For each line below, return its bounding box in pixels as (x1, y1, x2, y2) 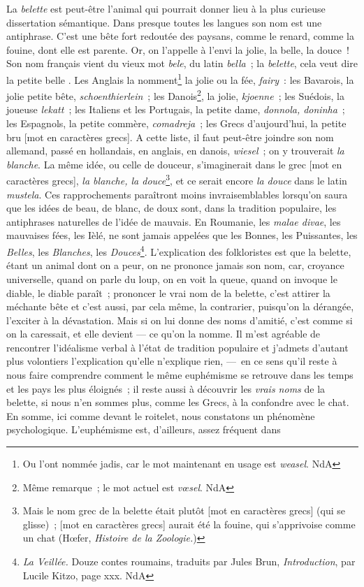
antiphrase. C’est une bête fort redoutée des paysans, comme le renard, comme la (6, 29, 354, 43)
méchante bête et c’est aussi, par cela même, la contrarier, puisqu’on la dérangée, (6, 299, 354, 314)
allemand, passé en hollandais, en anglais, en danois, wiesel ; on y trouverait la (6, 143, 344, 158)
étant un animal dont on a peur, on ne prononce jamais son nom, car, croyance (6, 258, 344, 273)
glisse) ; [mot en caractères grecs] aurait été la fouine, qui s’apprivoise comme (22, 516, 356, 531)
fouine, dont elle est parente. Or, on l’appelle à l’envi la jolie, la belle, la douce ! (6, 42, 349, 57)
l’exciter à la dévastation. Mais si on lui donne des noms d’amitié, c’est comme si (6, 312, 353, 327)
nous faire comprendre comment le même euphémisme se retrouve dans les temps (6, 368, 354, 382)
